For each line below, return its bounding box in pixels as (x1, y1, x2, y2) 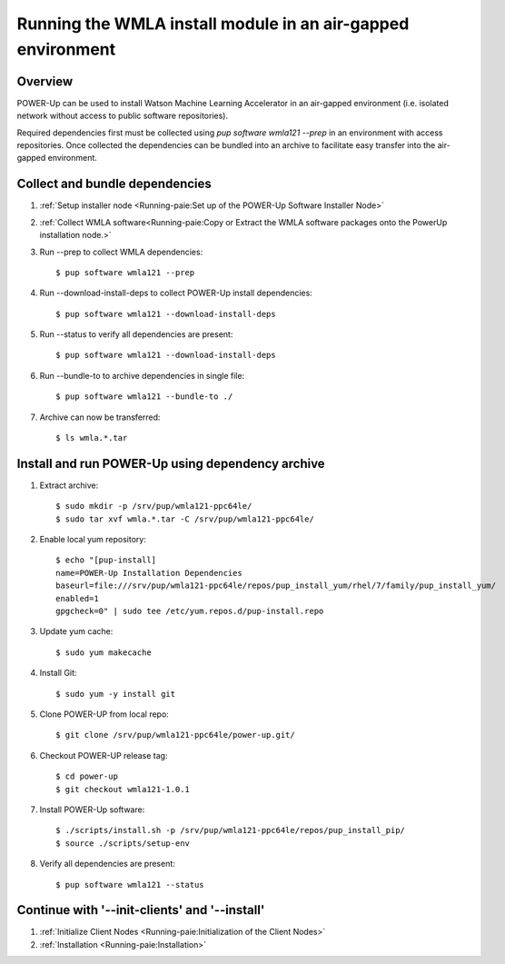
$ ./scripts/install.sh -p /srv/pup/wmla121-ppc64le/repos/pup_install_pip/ (55, 825, 406, 836)
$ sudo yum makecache (55, 647, 152, 658)
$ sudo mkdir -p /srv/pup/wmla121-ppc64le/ (55, 501, 252, 512)
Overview (16, 74, 74, 89)
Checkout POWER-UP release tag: (39, 750, 168, 760)
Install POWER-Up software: (39, 804, 145, 815)
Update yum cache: (39, 626, 114, 637)
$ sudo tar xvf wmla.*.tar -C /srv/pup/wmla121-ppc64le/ (55, 513, 315, 524)
